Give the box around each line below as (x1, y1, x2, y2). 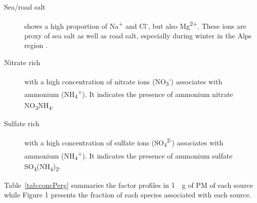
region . (24, 40, 48, 50)
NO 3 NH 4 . (24, 100, 54, 112)
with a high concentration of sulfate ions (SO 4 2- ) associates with (24, 135, 224, 149)
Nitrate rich (4, 57, 40, 68)
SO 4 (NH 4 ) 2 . (24, 161, 61, 173)
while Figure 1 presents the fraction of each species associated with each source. (4, 189, 251, 200)
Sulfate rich (4, 118, 40, 129)
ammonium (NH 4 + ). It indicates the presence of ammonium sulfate (24, 148, 233, 162)
